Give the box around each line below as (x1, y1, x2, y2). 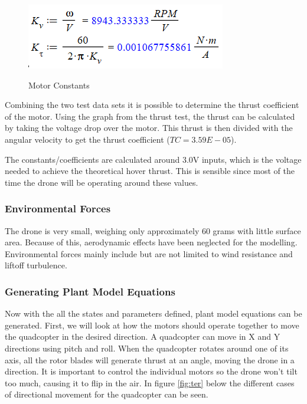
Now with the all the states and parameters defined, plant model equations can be (5, 307, 302, 320)
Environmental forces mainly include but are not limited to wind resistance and (5, 247, 293, 260)
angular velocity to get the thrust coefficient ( (5, 133, 170, 145)
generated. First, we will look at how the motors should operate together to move (5, 318, 299, 331)
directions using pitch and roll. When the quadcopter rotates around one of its (5, 341, 289, 354)
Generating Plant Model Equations (5, 284, 175, 298)
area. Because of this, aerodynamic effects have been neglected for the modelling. (5, 236, 298, 248)
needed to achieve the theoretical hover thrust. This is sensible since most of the (5, 165, 295, 177)
